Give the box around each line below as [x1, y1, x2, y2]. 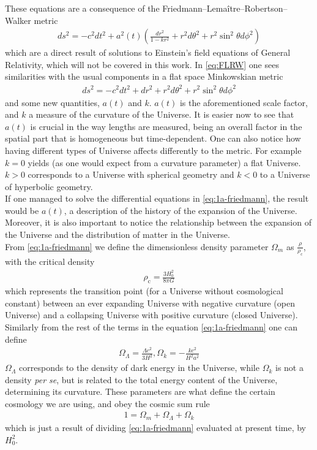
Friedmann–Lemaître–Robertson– [162, 2, 288, 14]
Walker [5, 13, 31, 26]
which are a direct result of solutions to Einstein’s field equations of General [5, 46, 291, 59]
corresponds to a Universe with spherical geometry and [28, 168, 234, 181]
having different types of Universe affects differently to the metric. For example [5, 143, 302, 156]
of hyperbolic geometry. [5, 180, 93, 193]
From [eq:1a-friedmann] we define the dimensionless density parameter [5, 240, 269, 253]
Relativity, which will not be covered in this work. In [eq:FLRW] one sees [5, 58, 279, 71]
